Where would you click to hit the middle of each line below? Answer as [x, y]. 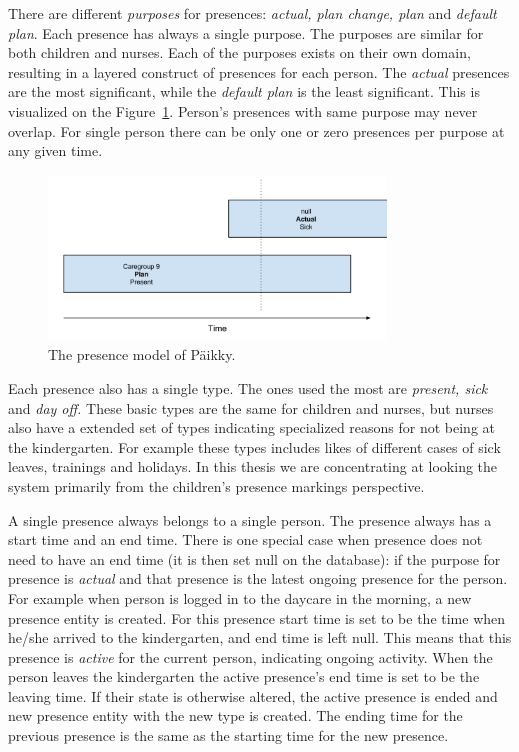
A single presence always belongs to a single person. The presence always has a [250, 519]
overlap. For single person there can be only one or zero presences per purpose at [256, 130]
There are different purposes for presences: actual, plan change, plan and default [252, 13]
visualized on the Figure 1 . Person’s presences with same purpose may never [243, 110]
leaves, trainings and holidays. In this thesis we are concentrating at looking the [253, 466]
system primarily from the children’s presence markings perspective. [216, 485]
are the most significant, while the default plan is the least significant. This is [244, 91]
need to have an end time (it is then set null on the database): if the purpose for [254, 558]
